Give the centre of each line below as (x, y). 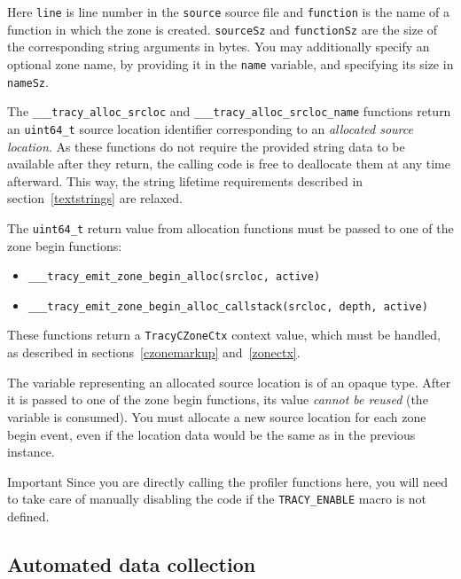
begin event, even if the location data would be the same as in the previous (211, 434)
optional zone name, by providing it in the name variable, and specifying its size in (230, 63)
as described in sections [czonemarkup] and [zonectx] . (154, 352)
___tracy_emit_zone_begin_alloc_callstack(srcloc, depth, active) (228, 306)
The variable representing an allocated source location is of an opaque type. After (229, 382)
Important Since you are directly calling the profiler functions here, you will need (227, 481)
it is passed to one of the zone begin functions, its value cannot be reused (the (218, 399)
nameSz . (28, 81)
